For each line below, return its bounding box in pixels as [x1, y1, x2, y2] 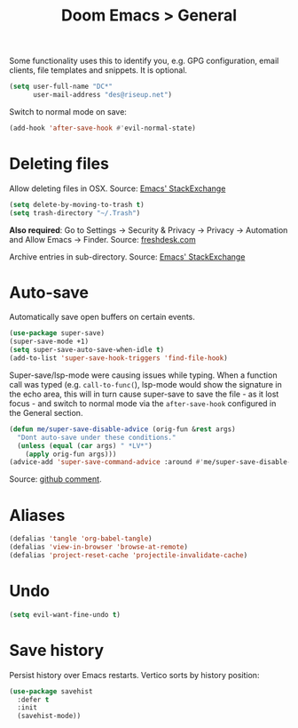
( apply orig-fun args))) [25, 450, 117, 459]
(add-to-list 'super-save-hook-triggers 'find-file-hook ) [9, 354, 228, 363]
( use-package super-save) [9, 329, 105, 338]
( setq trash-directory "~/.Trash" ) [9, 208, 141, 218]
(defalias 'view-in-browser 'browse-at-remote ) [9, 543, 189, 552]
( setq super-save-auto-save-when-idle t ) [9, 346, 165, 355]
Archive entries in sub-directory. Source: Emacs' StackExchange [9, 251, 246, 262]
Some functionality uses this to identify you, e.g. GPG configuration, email [9, 55, 279, 67]
